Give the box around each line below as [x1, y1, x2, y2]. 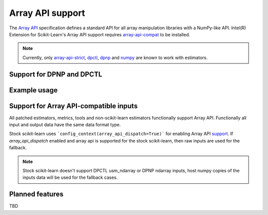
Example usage [9, 86, 58, 94]
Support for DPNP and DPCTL [9, 70, 103, 78]
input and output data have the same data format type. [9, 122, 121, 128]
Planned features [9, 190, 64, 199]
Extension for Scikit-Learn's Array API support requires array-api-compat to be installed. [9, 31, 191, 37]
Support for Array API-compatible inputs [9, 102, 138, 110]
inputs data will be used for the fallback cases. [22, 174, 118, 181]
